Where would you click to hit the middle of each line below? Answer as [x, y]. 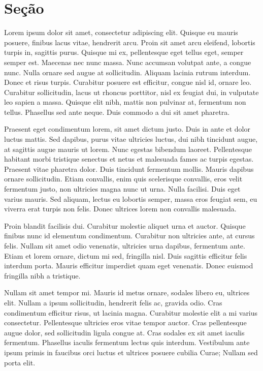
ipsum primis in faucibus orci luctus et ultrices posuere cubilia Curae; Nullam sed [131, 352]
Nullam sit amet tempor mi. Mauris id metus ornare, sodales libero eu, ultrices [127, 292]
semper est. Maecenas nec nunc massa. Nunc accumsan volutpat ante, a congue [128, 62]
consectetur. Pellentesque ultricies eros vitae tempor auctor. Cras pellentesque [125, 322]
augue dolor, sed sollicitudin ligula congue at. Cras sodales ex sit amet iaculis [124, 332]
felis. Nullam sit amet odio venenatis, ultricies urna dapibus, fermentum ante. [125, 245]
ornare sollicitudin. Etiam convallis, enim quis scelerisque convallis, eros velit [123, 179]
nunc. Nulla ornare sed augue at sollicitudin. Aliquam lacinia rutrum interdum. [127, 72]
